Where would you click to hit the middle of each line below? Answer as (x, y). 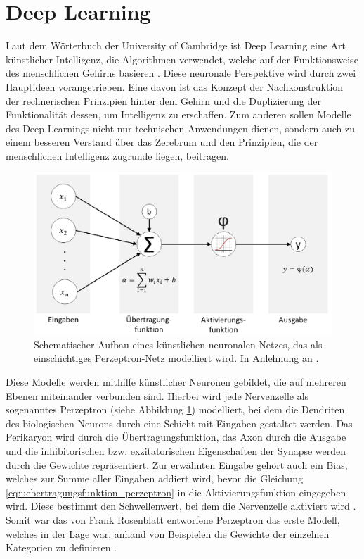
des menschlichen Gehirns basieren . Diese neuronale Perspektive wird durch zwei (181, 73)
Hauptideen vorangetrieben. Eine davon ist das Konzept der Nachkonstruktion (175, 86)
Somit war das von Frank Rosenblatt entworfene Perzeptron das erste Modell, (173, 519)
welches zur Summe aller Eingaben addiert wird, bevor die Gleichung (154, 478)
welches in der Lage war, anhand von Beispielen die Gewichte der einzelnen (168, 533)
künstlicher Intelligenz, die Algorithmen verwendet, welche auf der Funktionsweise (182, 59)
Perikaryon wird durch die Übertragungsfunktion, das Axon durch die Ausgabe (176, 437)
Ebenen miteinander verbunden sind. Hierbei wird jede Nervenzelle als (157, 395)
